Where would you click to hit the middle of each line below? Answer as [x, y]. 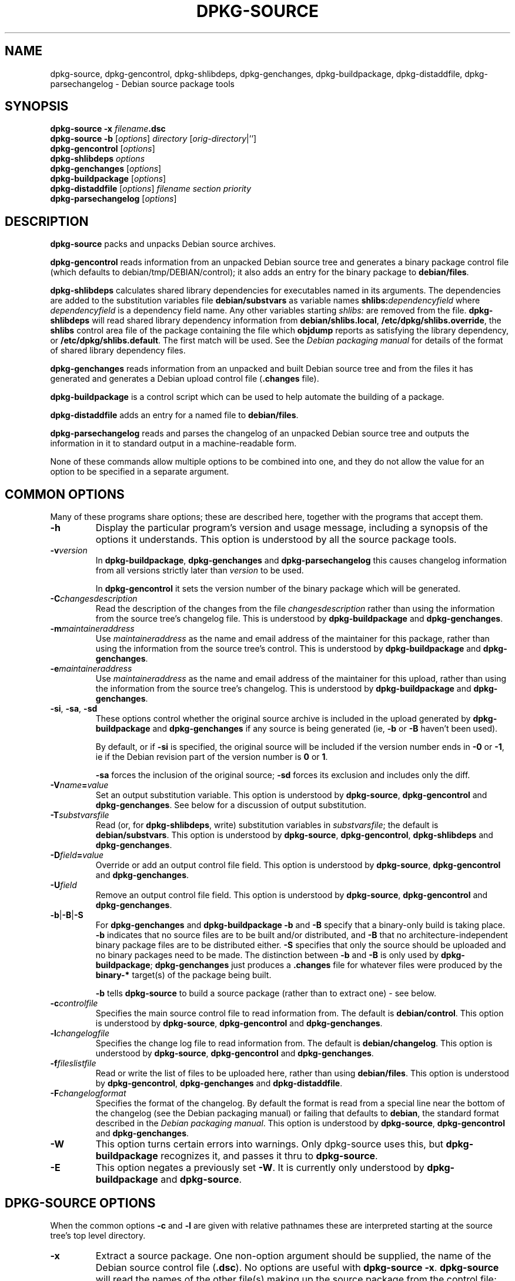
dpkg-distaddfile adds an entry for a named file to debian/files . [174, 415]
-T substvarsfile [80, 815]
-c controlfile [74, 1003]
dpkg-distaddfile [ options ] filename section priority [151, 189]
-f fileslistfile [73, 1063]
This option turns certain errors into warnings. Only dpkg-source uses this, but [269, 1144]
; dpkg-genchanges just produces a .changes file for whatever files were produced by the [326, 965]
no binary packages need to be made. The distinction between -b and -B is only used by [267, 955]
